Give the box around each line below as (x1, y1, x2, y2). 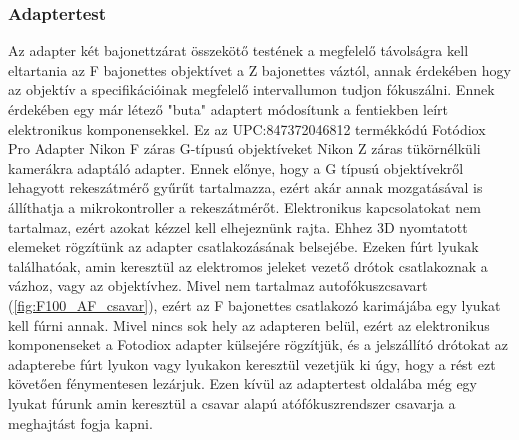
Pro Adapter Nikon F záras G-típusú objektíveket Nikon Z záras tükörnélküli (8, 138, 481, 159)
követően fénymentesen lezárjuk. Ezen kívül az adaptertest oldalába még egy (8, 373, 478, 394)
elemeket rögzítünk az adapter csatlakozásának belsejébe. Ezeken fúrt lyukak (8, 236, 479, 257)
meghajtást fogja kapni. (8, 412, 153, 433)
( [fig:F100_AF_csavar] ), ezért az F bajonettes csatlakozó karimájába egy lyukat (8, 294, 501, 315)
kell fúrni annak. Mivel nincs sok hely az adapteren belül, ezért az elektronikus (8, 314, 490, 335)
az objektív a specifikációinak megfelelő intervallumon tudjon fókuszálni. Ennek (8, 79, 495, 100)
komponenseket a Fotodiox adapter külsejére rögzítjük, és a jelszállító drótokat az (8, 334, 508, 355)
